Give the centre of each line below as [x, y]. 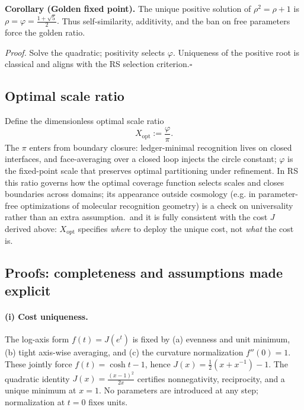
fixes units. [108, 401]
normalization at [35, 401]
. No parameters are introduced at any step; [178, 390]
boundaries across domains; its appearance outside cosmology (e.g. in [130, 194]
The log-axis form [37, 339]
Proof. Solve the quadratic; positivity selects [85, 52]
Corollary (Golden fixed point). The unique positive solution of [128, 8]
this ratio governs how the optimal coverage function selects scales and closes [145, 182]
